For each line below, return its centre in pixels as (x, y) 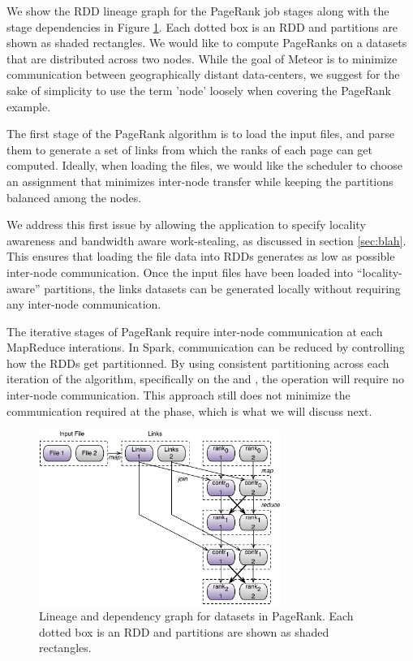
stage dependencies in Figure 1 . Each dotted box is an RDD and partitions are (202, 26)
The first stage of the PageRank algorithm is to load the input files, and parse (201, 134)
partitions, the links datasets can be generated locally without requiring (222, 288)
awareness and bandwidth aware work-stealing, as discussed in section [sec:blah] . (206, 240)
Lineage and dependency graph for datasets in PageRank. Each (196, 616)
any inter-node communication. (84, 304)
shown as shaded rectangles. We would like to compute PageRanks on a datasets (207, 43)
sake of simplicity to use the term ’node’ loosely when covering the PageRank (199, 90)
